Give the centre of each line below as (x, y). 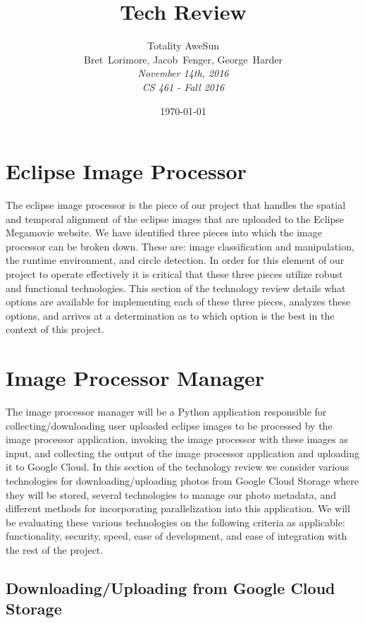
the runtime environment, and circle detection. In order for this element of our (175, 260)
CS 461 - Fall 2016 (183, 86)
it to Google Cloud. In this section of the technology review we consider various (178, 467)
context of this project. (55, 329)
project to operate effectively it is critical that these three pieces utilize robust (174, 274)
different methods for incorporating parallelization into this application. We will (178, 508)
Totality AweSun (183, 46)
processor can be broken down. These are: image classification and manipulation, (180, 246)
